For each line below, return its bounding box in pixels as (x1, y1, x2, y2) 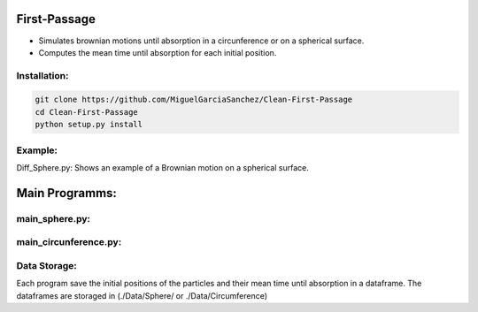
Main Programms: (16, 186, 117, 201)
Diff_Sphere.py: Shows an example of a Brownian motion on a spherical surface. (16, 162, 309, 172)
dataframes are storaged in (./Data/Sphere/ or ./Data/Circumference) (16, 290, 268, 301)
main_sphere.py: (16, 212, 91, 224)
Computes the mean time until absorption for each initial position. (38, 47, 277, 57)
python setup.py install (35, 119, 143, 130)
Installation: (16, 69, 69, 81)
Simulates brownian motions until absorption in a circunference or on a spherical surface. (38, 35, 365, 46)
